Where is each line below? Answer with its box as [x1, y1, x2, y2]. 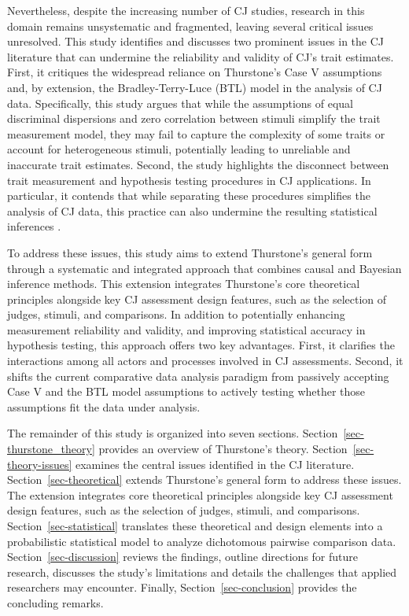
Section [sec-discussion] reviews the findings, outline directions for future [7, 548, 359, 565]
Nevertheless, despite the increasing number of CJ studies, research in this [7, 2, 365, 18]
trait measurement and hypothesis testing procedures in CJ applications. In [7, 172, 371, 188]
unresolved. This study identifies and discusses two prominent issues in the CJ [7, 33, 385, 50]
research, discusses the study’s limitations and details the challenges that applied [7, 563, 397, 580]
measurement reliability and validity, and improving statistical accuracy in [7, 321, 366, 338]
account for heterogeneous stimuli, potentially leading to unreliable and [7, 141, 351, 157]
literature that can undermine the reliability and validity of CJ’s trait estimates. [7, 48, 394, 65]
